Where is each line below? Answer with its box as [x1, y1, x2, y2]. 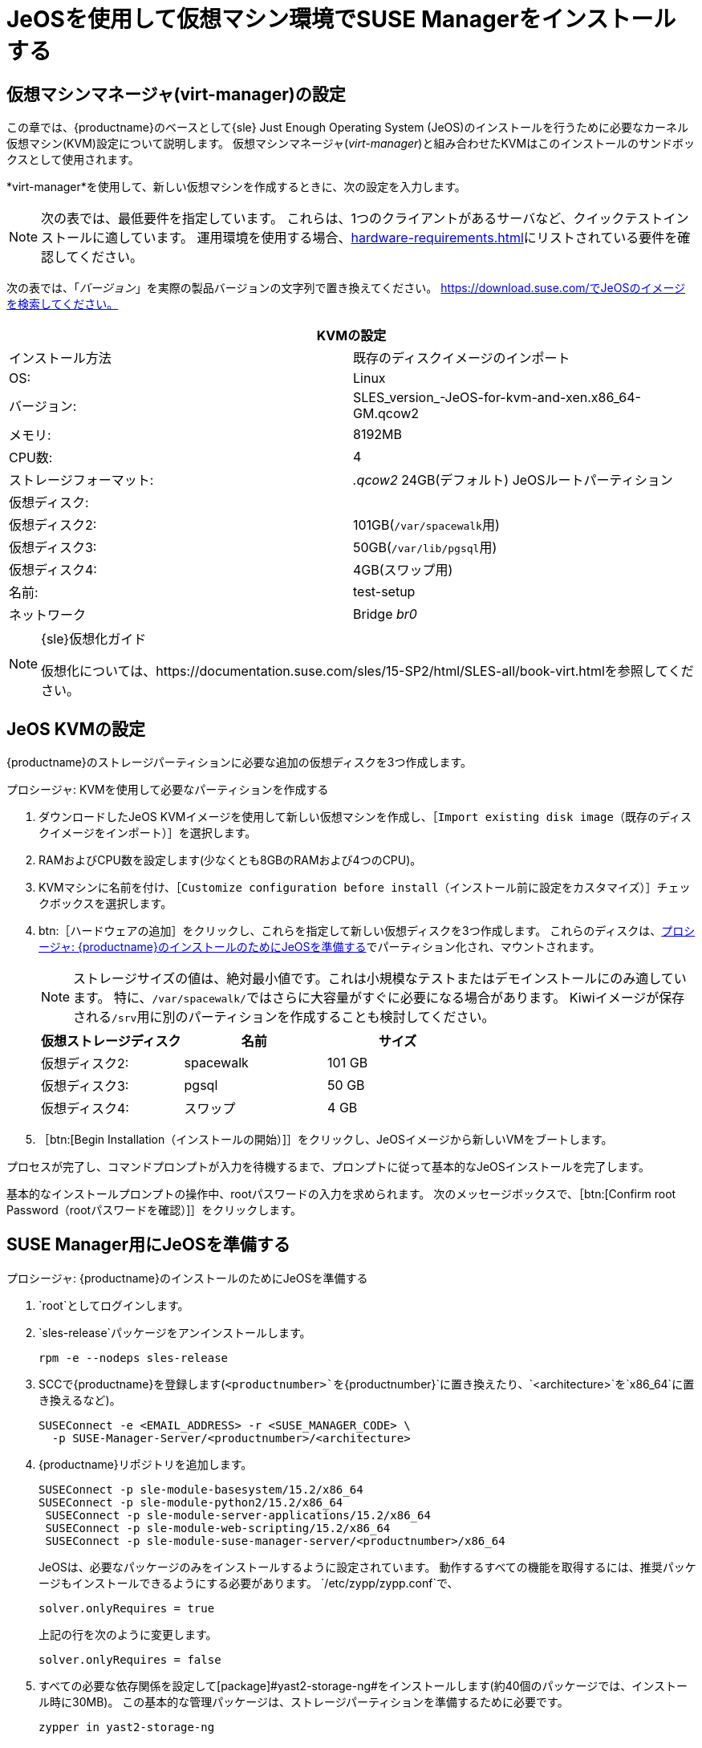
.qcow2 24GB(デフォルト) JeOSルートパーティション [353, 472, 673, 489]
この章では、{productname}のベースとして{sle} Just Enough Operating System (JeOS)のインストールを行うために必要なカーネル [6, 120, 689, 135]
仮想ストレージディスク [41, 1033, 181, 1050]
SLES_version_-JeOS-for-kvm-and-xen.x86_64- [353, 389, 641, 406]
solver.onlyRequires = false [39, 1652, 221, 1666]
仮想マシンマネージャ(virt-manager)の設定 [6, 83, 346, 104]
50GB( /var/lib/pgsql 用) [353, 539, 497, 556]
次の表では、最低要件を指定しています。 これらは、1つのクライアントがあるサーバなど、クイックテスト [41, 210, 663, 227]
